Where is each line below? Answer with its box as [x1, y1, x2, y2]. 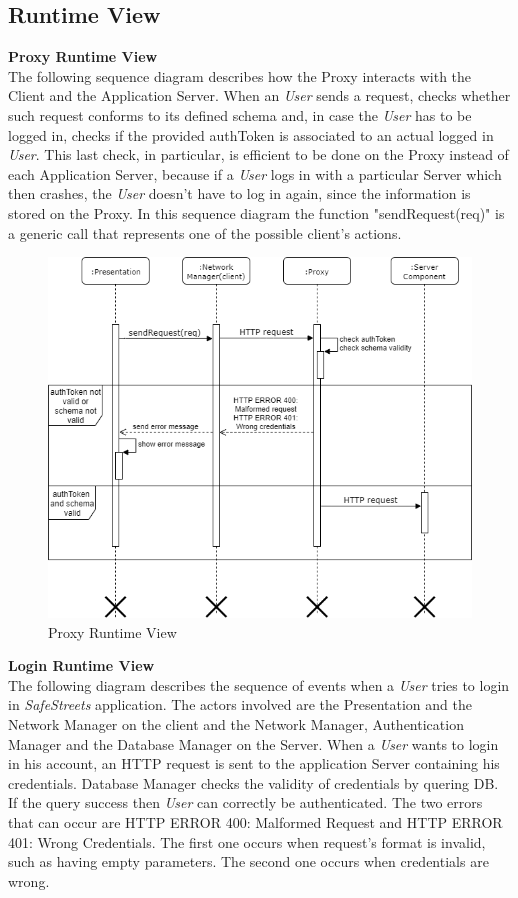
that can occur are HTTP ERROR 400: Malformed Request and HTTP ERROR [8, 811, 503, 832]
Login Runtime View [8, 655, 155, 676]
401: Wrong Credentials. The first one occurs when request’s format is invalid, [8, 831, 486, 852]
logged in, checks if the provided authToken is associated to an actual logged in [8, 124, 494, 145]
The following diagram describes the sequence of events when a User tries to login [8, 674, 510, 695]
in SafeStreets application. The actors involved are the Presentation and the [8, 694, 472, 715]
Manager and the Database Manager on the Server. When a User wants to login [8, 733, 499, 754]
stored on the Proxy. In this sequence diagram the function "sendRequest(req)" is [8, 202, 505, 223]
